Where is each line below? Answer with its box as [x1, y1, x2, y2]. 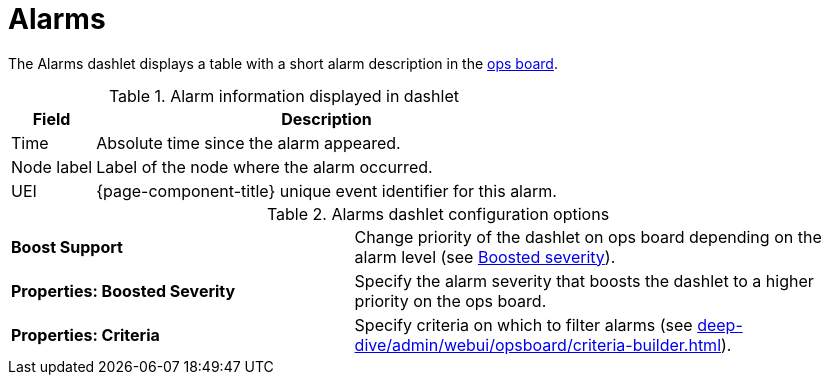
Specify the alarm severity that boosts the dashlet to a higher [354, 270, 814, 291]
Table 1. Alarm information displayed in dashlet [108, 85, 459, 106]
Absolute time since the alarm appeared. [96, 132, 401, 153]
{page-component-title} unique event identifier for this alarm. [96, 180, 557, 201]
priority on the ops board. [354, 290, 547, 311]
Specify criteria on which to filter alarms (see [354, 314, 693, 335]
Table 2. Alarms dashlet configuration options [266, 203, 610, 224]
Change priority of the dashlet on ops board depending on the [354, 226, 822, 247]
